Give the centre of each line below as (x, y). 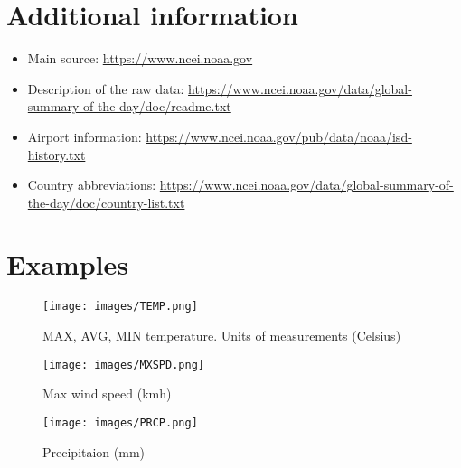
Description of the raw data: (106, 88)
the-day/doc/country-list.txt (106, 202)
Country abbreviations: (92, 185)
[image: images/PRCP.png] (120, 422)
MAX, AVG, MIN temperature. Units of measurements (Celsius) (222, 336)
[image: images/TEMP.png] (120, 307)
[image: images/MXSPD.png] (123, 365)
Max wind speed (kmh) (107, 393)
